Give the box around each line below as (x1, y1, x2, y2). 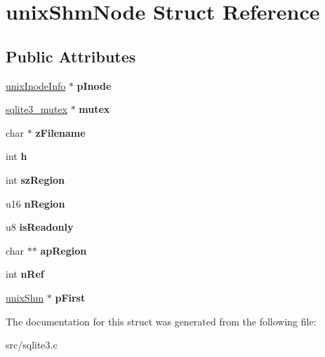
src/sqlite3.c (6, 337, 58, 352)
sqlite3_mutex (6, 102, 67, 116)
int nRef (6, 267, 44, 281)
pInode (77, 78, 112, 93)
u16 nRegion (6, 196, 65, 210)
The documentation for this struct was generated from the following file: (6, 314, 317, 328)
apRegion (40, 243, 87, 257)
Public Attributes (6, 45, 136, 67)
